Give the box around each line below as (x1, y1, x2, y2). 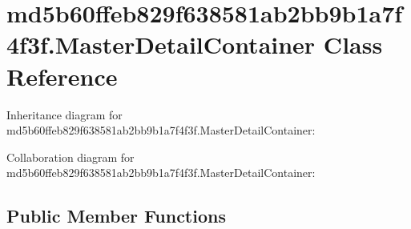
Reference (6, 59, 118, 92)
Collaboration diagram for (6, 148, 135, 165)
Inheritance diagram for (6, 106, 123, 123)
